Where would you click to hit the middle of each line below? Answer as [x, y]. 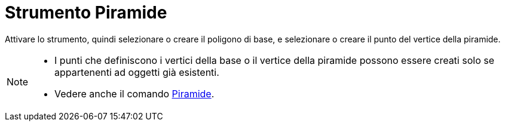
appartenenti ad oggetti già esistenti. [137, 72]
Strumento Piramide [86, 13]
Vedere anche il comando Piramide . [134, 93]
